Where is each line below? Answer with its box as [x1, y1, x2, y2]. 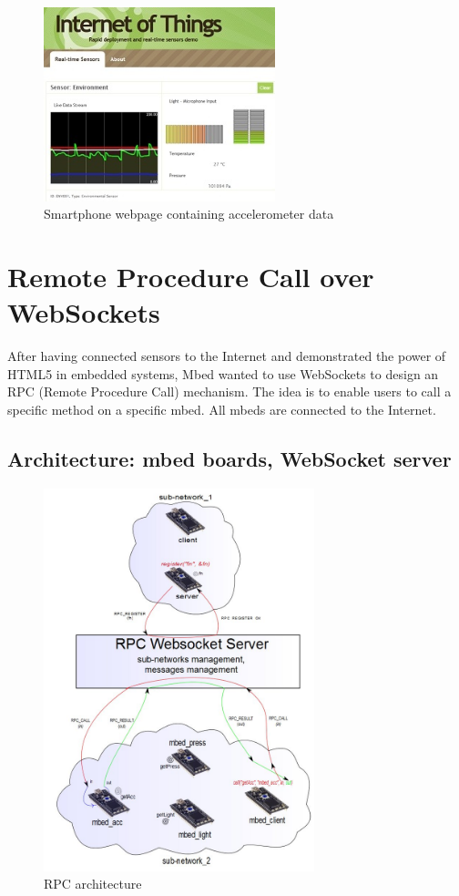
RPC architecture [44, 874, 142, 893]
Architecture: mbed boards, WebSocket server [7, 445, 452, 473]
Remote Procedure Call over [7, 258, 374, 295]
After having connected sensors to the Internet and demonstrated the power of [7, 346, 446, 366]
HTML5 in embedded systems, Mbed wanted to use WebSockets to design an [7, 364, 439, 383]
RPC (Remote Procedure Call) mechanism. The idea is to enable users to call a [7, 382, 452, 401]
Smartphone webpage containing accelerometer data [44, 204, 334, 223]
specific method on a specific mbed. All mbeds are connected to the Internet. [7, 400, 436, 419]
